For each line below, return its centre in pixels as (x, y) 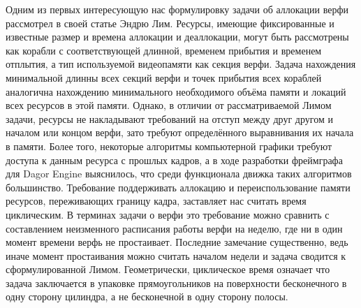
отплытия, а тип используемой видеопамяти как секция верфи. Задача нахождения (181, 64)
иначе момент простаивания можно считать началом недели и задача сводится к (176, 255)
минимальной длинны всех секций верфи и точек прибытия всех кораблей (164, 77)
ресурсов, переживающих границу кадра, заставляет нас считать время (156, 201)
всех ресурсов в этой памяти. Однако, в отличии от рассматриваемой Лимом (169, 105)
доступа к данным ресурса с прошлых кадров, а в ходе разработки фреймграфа (174, 160)
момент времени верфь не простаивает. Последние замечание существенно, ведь (177, 242)
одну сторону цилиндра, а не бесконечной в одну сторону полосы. (147, 296)
